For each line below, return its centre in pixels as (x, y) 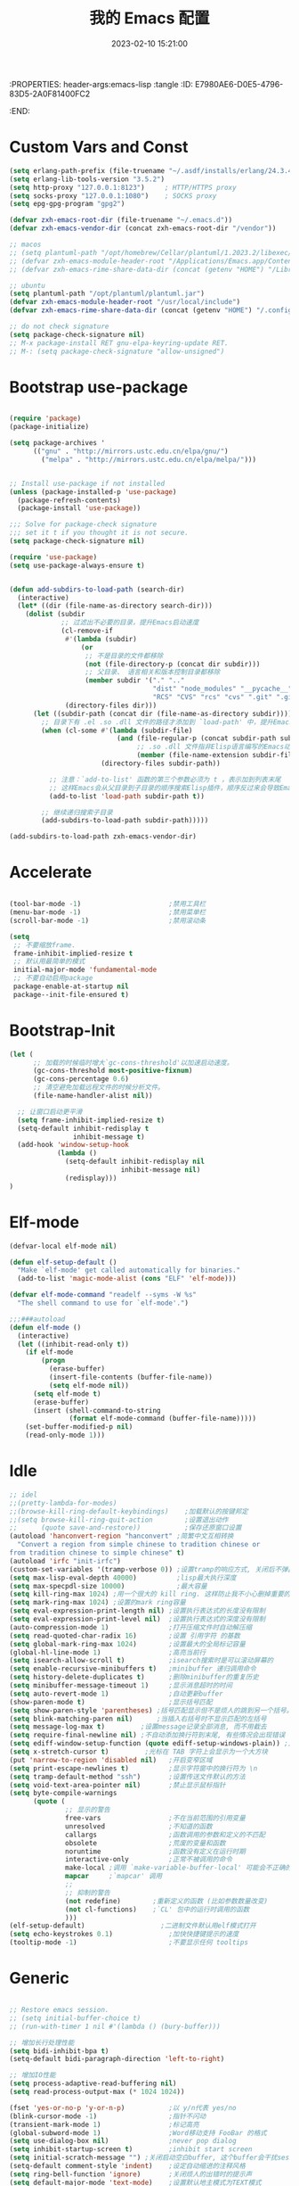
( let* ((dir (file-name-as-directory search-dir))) (115, 606)
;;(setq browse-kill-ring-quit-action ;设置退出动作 (119, 1520)
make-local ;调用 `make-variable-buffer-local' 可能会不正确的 (178, 1868)
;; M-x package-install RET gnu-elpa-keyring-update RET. (119, 343)
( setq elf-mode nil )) (89, 1385)
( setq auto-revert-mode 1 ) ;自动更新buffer (117, 1694)
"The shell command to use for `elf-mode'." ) (103, 1303)
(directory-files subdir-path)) (161, 763)
